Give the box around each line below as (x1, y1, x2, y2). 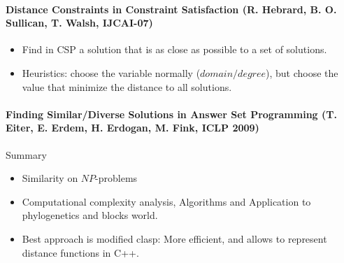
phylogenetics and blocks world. (22, 208, 158, 222)
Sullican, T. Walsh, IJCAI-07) (6, 15, 153, 30)
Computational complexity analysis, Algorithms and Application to (22, 194, 311, 208)
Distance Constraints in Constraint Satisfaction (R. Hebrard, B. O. (6, 1, 337, 16)
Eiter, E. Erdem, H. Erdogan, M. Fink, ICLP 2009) (6, 120, 259, 135)
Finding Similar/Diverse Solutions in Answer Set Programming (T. (6, 106, 337, 121)
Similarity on (22, 171, 78, 185)
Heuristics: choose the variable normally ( (22, 65, 201, 80)
